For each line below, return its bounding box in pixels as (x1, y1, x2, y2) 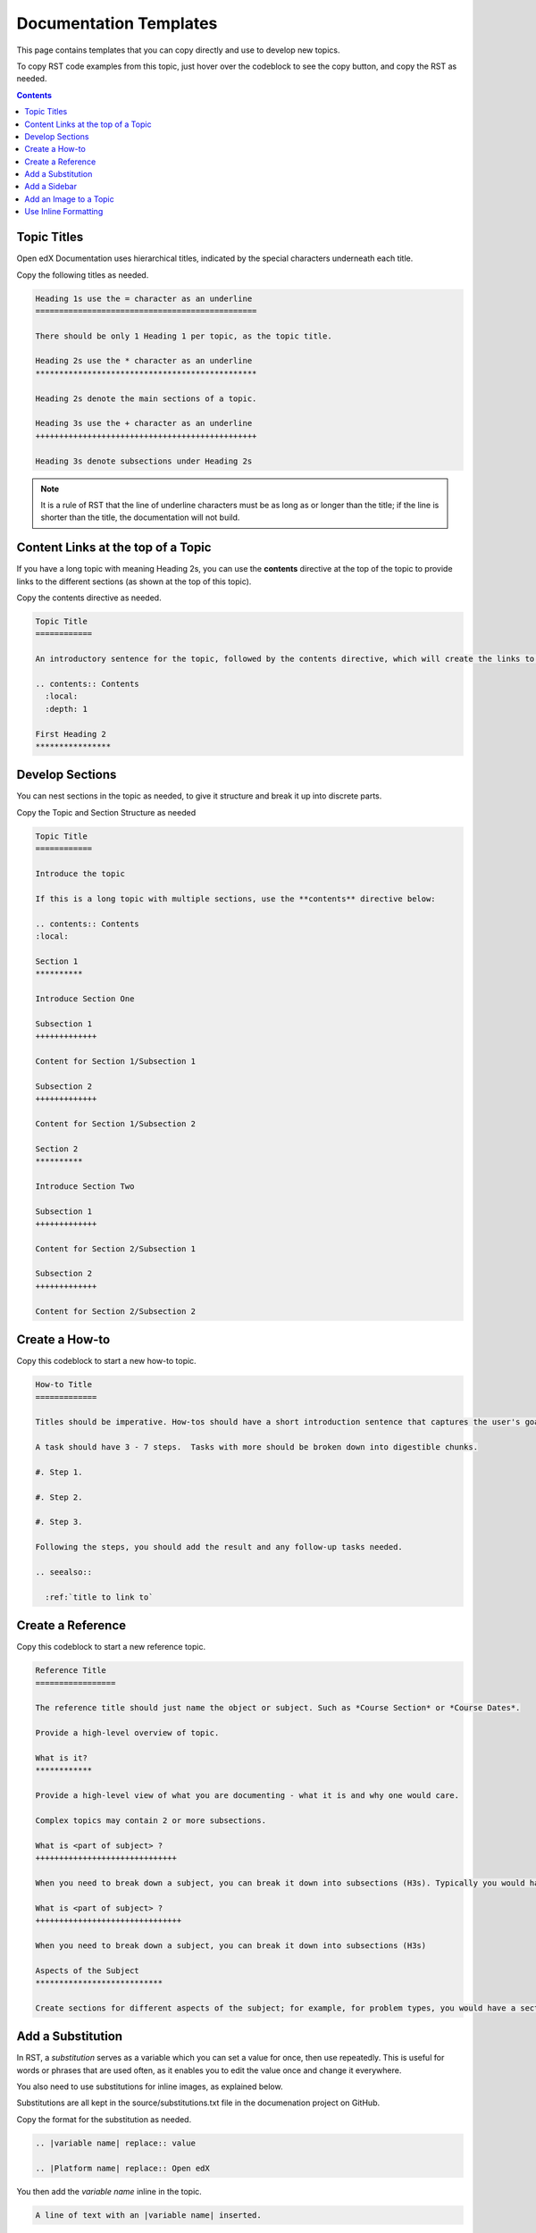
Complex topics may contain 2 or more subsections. (35, 1815, 267, 1826)
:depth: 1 (45, 704, 88, 714)
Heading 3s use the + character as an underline (35, 418, 253, 429)
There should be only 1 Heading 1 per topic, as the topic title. (35, 330, 332, 341)
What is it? (35, 1753, 88, 1763)
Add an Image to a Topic (24, 193, 115, 205)
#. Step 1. (35, 1467, 83, 1477)
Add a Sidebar (24, 181, 78, 192)
